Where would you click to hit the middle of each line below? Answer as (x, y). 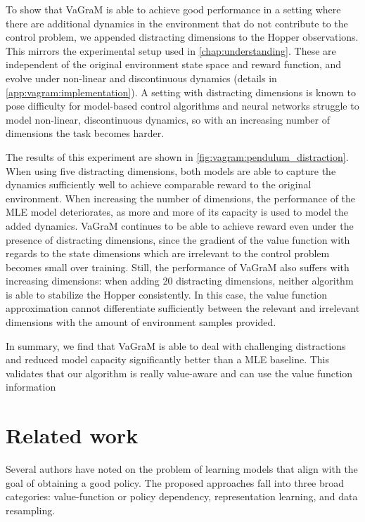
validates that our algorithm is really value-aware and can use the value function (179, 373)
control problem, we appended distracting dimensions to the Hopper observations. (182, 37)
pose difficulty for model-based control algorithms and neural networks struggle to (182, 106)
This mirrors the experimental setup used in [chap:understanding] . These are (171, 50)
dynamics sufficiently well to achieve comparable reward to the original (159, 184)
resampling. (31, 510)
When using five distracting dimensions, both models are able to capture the (171, 170)
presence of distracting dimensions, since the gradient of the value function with (178, 239)
